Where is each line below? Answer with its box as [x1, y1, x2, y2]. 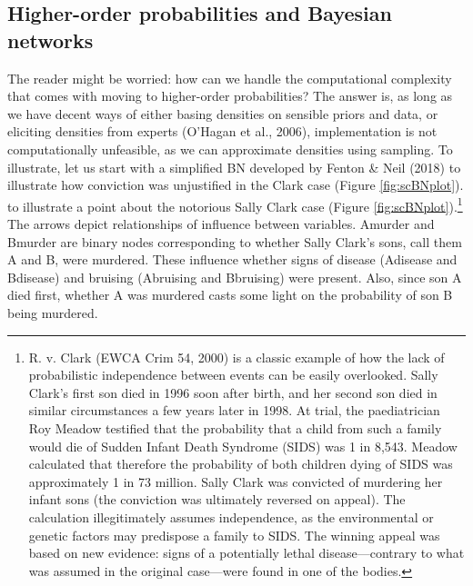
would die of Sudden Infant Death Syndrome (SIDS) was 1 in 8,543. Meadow [28, 436, 458, 455]
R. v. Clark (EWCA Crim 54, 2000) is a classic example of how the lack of [28, 347, 445, 366]
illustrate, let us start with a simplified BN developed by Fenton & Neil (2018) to [7, 157, 461, 176]
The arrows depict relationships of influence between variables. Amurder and [7, 214, 435, 233]
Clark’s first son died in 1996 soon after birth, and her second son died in [28, 382, 438, 402]
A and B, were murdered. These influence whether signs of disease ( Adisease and [7, 250, 458, 269]
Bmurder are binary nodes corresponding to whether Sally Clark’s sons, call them [7, 232, 462, 251]
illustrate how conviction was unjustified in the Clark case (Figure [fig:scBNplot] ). [7, 175, 464, 194]
